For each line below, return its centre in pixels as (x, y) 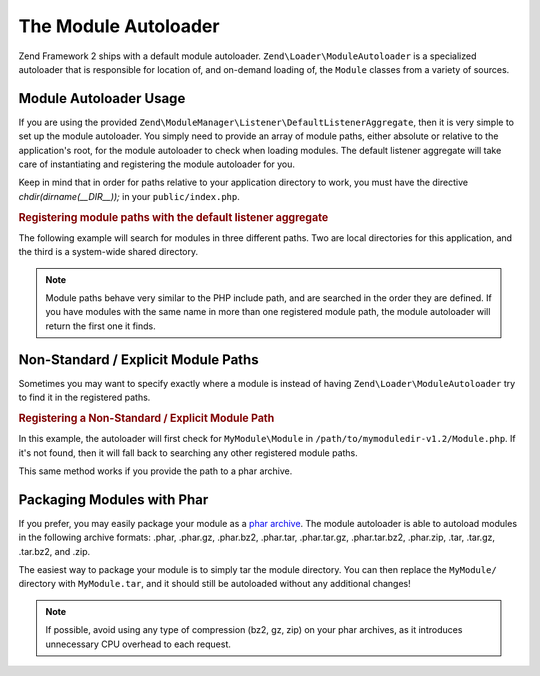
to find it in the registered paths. (84, 397)
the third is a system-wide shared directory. (108, 252)
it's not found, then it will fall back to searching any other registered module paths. (188, 452)
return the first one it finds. (100, 326)
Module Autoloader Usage (102, 98)
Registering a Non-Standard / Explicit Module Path (146, 418)
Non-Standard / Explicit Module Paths (138, 359)
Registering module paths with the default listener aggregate (173, 217)
